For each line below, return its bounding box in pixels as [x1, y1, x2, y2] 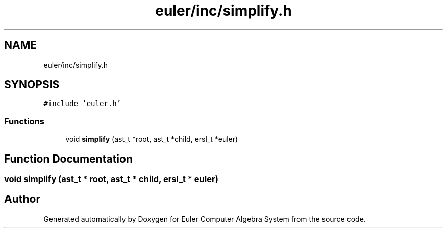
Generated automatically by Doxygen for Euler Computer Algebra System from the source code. [43, 214, 366, 223]
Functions [4, 116, 44, 126]
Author [4, 193, 40, 206]
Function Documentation [4, 152, 133, 165]
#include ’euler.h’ [43, 99, 121, 108]
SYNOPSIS [4, 78, 60, 91]
